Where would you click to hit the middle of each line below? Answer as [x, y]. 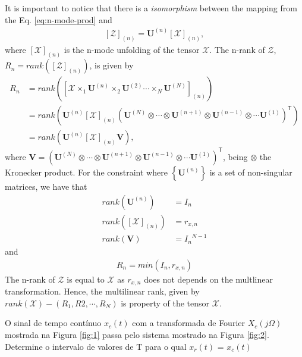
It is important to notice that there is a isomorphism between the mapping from [151, 8]
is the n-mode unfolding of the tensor [132, 49]
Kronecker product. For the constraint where [86, 172]
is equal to [86, 279]
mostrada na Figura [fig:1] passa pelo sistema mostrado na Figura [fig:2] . [137, 335]
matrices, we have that [46, 186]
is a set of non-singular [251, 172]
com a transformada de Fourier [188, 323]
